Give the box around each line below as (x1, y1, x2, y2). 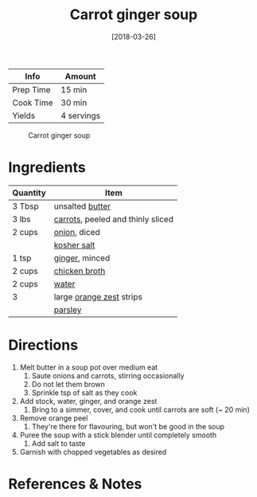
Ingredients (8, 158, 86, 177)
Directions (8, 336, 78, 354)
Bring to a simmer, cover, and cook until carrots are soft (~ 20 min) (31, 405, 251, 414)
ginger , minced (53, 252, 111, 264)
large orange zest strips (53, 291, 143, 302)
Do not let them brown (31, 379, 105, 389)
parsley (53, 304, 82, 315)
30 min (60, 97, 88, 108)
